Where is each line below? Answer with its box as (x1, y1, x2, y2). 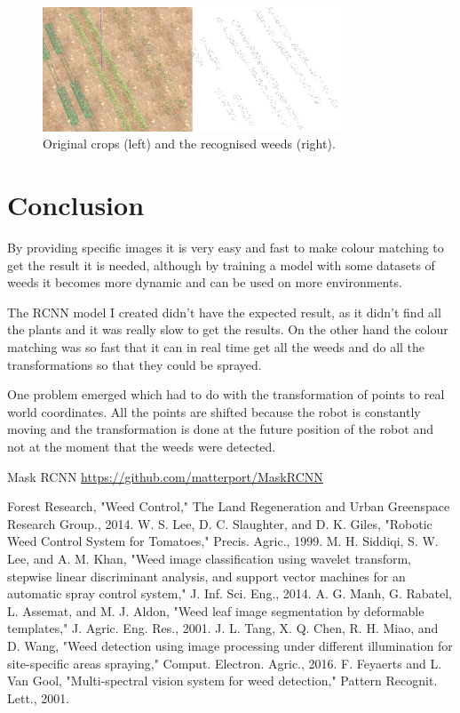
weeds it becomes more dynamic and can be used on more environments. (7, 273, 402, 292)
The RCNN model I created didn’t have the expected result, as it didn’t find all (7, 302, 441, 321)
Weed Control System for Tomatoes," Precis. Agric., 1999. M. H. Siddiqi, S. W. (7, 532, 439, 550)
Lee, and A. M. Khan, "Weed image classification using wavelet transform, (7, 549, 411, 567)
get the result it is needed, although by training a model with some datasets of (7, 255, 435, 274)
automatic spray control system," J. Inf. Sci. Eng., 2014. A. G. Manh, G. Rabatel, (7, 584, 453, 603)
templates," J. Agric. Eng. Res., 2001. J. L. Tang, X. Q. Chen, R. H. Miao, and (7, 619, 439, 637)
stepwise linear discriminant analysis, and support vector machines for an (7, 566, 406, 585)
